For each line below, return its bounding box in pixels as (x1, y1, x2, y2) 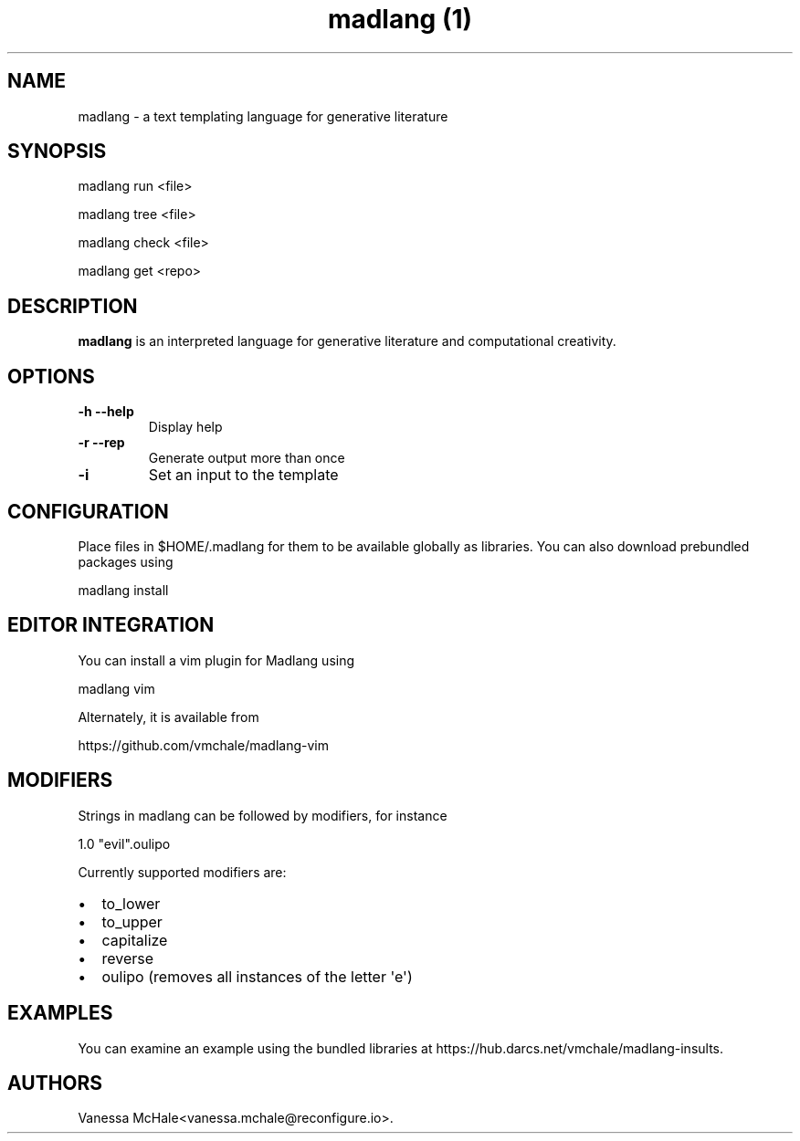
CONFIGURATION (7, 499, 169, 523)
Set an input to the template (148, 466, 339, 485)
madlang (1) (327, 4, 473, 35)
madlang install (78, 581, 169, 598)
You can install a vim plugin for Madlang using (78, 652, 355, 668)
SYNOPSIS (7, 140, 107, 163)
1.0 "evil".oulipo (78, 835, 171, 852)
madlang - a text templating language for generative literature (78, 108, 448, 124)
